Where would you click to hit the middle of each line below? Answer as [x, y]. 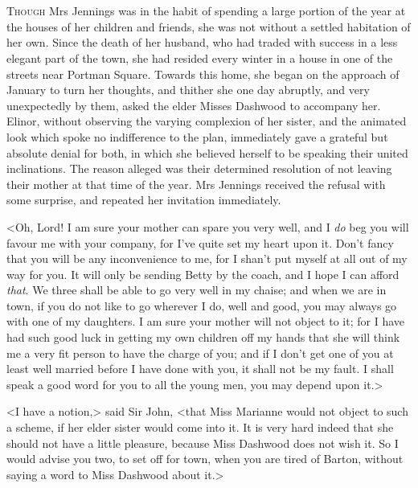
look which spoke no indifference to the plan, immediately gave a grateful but [197, 136]
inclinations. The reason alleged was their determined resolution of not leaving [199, 168]
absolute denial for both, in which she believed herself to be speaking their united [207, 152]
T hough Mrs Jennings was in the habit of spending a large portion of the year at [206, 11]
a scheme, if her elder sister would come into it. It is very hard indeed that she [200, 427]
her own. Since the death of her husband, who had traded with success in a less [202, 42]
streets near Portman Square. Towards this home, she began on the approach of [203, 74]
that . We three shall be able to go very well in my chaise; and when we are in [197, 290]
